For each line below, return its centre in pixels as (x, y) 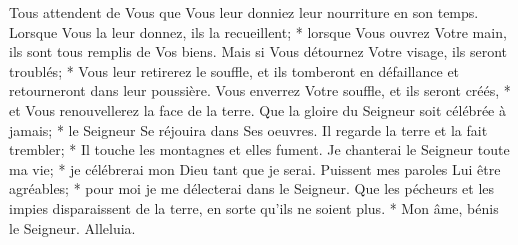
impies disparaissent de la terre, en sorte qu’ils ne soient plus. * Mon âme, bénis (254, 207)
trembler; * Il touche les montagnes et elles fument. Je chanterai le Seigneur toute (259, 149)
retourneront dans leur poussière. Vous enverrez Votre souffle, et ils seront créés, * (260, 90)
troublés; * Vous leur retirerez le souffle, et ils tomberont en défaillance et (234, 70)
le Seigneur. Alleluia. (72, 227)
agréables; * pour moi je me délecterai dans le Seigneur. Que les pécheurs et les (252, 188)
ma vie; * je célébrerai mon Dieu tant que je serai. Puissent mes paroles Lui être (255, 168)
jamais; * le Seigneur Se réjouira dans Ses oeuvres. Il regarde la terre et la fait (248, 129)
